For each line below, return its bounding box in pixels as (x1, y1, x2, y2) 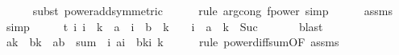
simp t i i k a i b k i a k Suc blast (6, 18, 323, 34)
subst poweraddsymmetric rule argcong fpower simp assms (32, 2, 393, 18)
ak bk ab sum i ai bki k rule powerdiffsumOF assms (6, 33, 339, 50)
